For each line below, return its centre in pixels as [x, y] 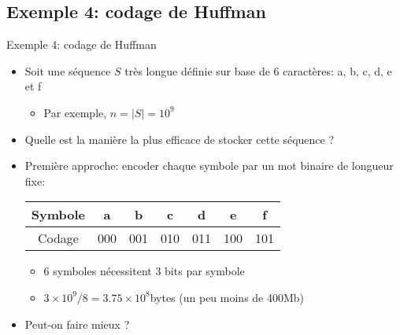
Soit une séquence [68, 70]
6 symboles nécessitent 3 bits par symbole [144, 271]
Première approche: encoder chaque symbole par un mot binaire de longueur [209, 166]
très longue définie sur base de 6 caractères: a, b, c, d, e [258, 70]
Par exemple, [75, 112]
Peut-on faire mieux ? [77, 324]
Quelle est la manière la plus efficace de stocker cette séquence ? [180, 139]
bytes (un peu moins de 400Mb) [227, 297]
